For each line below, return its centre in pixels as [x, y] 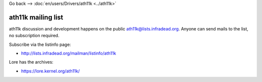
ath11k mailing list [36, 17]
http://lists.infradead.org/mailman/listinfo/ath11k [69, 54]
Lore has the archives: [31, 62]
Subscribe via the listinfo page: [40, 44]
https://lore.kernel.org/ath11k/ [50, 71]
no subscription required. [34, 36]
